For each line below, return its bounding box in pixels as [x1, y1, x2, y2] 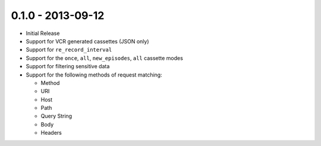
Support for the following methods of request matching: [26, 71, 163, 78]
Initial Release [26, 30, 60, 37]
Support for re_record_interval [26, 46, 112, 53]
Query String [40, 113, 73, 120]
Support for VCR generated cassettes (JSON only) [26, 37, 149, 45]
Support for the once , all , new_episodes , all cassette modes [26, 54, 184, 62]
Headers [40, 129, 62, 137]
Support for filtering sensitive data [26, 63, 110, 70]
